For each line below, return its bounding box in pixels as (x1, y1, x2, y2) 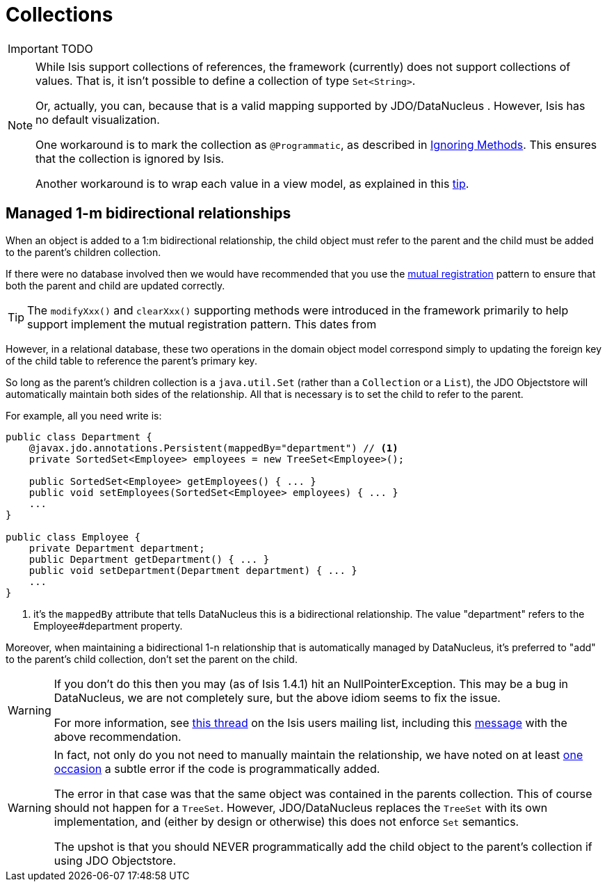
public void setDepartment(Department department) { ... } (29, 564, 357, 576)
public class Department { (6, 431, 152, 442)
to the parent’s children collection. (6, 246, 161, 258)
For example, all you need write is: (6, 409, 162, 422)
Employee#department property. (33, 619, 183, 632)
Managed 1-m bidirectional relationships (6, 205, 291, 223)
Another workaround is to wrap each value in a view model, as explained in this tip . (35, 176, 469, 191)
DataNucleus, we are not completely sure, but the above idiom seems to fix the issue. (54, 690, 501, 705)
